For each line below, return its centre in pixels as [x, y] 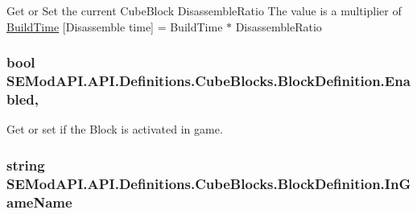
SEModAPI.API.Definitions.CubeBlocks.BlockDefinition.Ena [208, 81]
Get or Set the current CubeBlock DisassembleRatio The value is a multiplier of [204, 10]
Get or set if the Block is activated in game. [115, 129]
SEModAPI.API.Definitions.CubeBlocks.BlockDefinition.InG [209, 183]
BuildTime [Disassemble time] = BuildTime [115, 26]
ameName [39, 202]
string [26, 165]
